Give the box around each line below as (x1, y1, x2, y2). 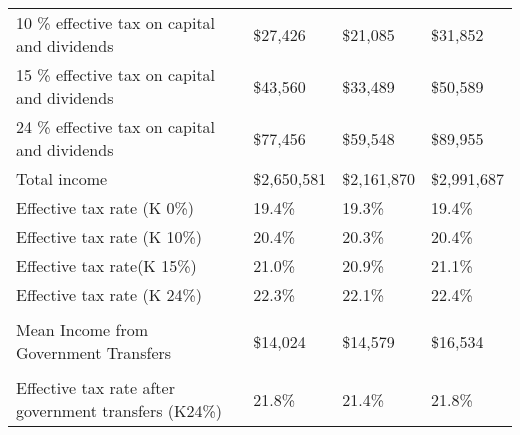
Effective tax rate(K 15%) (16, 254, 197, 277)
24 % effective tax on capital (16, 115, 216, 138)
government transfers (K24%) (16, 399, 223, 422)
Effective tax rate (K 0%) (16, 196, 195, 219)
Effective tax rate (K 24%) (16, 283, 203, 306)
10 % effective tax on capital (16, 11, 216, 34)
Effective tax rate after (16, 376, 175, 399)
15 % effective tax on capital (16, 63, 216, 86)
